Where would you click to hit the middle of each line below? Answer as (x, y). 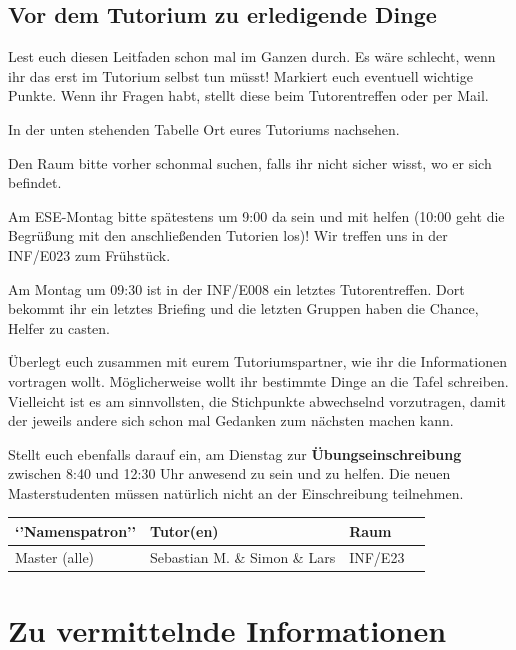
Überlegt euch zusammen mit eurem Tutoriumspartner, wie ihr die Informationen (257, 361)
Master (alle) (55, 556)
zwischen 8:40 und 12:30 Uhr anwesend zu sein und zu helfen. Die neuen (229, 473)
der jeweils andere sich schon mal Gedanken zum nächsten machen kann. (231, 420)
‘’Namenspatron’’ (76, 530)
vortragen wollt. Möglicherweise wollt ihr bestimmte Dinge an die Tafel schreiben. (258, 380)
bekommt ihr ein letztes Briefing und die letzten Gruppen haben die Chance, (243, 308)
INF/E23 (377, 556)
